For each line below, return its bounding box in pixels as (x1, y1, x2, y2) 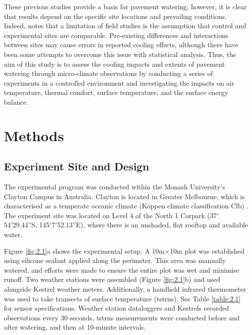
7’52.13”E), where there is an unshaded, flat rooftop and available (52, 220, 248, 230)
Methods (4, 125, 64, 145)
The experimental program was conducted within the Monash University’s (4, 182, 225, 192)
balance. (4, 96, 28, 107)
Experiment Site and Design (4, 159, 149, 174)
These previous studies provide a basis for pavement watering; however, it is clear (4, 1, 247, 11)
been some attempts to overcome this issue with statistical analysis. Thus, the (4, 49, 236, 59)
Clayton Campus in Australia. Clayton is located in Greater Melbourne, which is (4, 191, 245, 201)
